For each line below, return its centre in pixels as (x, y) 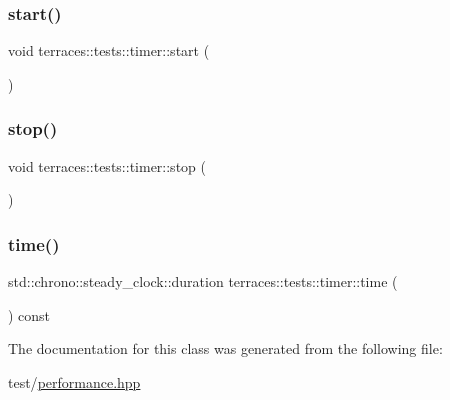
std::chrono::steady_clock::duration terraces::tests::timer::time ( (203, 281)
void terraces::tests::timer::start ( (109, 50)
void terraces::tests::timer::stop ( (107, 165)
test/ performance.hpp (74, 381)
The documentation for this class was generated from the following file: (225, 348)
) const (29, 314)
